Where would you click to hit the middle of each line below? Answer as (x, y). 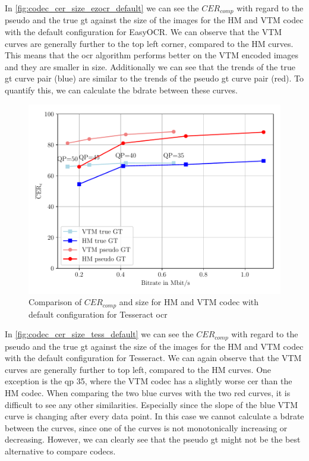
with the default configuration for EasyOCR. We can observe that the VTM (144, 32)
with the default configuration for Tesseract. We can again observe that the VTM (153, 358)
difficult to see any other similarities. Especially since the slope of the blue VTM (152, 404)
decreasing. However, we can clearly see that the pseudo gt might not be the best (153, 439)
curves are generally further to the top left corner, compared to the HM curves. (149, 43)
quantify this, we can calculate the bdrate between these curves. (121, 90)
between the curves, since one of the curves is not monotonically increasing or (146, 427)
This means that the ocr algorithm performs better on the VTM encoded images (152, 55)
